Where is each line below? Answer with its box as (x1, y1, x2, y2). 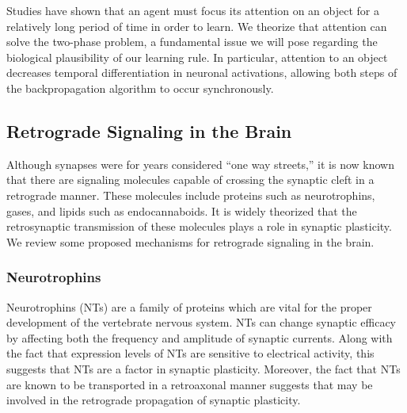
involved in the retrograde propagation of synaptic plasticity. (6, 392, 301, 408)
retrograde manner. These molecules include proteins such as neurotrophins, (6, 186, 375, 203)
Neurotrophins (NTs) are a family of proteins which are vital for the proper (6, 298, 372, 315)
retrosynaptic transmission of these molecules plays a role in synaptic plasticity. (6, 218, 392, 235)
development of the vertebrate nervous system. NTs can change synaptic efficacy (6, 314, 396, 331)
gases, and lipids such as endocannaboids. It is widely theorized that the (6, 202, 357, 219)
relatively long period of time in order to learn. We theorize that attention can (6, 17, 387, 34)
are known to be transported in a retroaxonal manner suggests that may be (6, 376, 373, 392)
